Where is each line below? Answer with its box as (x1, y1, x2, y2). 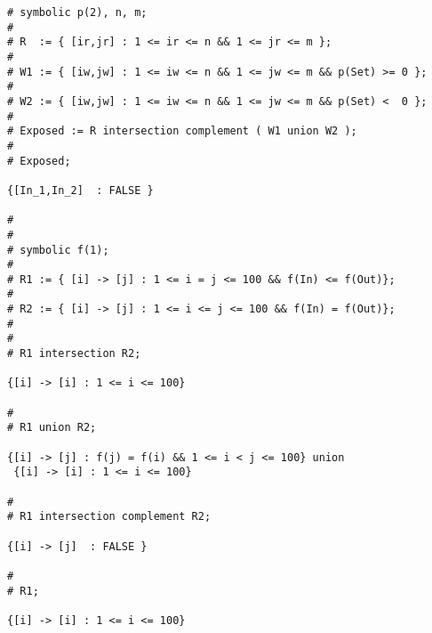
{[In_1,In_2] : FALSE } (7, 183, 154, 197)
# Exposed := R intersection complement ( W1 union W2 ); (7, 125, 357, 138)
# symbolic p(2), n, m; (7, 6, 148, 19)
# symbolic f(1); (7, 243, 109, 256)
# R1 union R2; (7, 421, 97, 434)
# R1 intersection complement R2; (7, 510, 212, 523)
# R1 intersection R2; (7, 347, 141, 361)
